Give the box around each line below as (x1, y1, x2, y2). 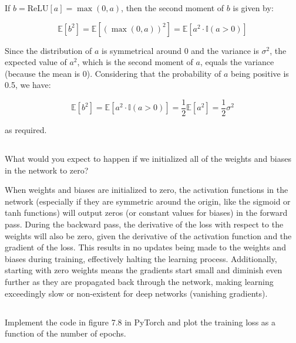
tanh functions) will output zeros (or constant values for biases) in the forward (5, 206, 288, 219)
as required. (5, 124, 47, 136)
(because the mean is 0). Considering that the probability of (5, 67, 221, 79)
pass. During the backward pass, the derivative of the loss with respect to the (5, 218, 284, 230)
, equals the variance (200, 56, 274, 68)
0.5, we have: (5, 79, 51, 91)
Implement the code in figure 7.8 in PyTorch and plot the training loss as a (5, 315, 275, 328)
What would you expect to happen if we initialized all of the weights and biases (5, 152, 291, 165)
